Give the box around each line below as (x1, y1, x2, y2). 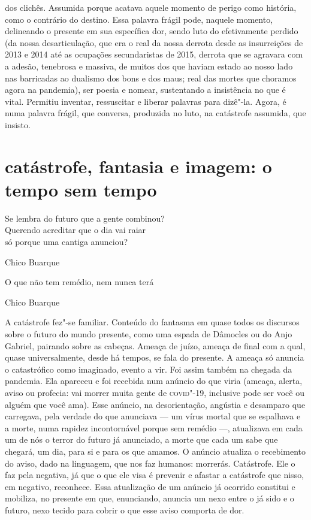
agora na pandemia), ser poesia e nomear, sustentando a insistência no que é (5, 83, 286, 96)
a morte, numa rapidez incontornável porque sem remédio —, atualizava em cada (5, 421, 303, 434)
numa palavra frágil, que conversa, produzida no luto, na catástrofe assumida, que (5, 107, 306, 119)
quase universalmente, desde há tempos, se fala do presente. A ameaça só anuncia (5, 351, 304, 364)
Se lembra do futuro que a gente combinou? (5, 211, 165, 224)
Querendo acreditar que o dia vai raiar (5, 223, 146, 236)
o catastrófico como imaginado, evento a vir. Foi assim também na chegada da (5, 362, 292, 375)
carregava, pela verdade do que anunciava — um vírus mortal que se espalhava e (5, 410, 301, 422)
